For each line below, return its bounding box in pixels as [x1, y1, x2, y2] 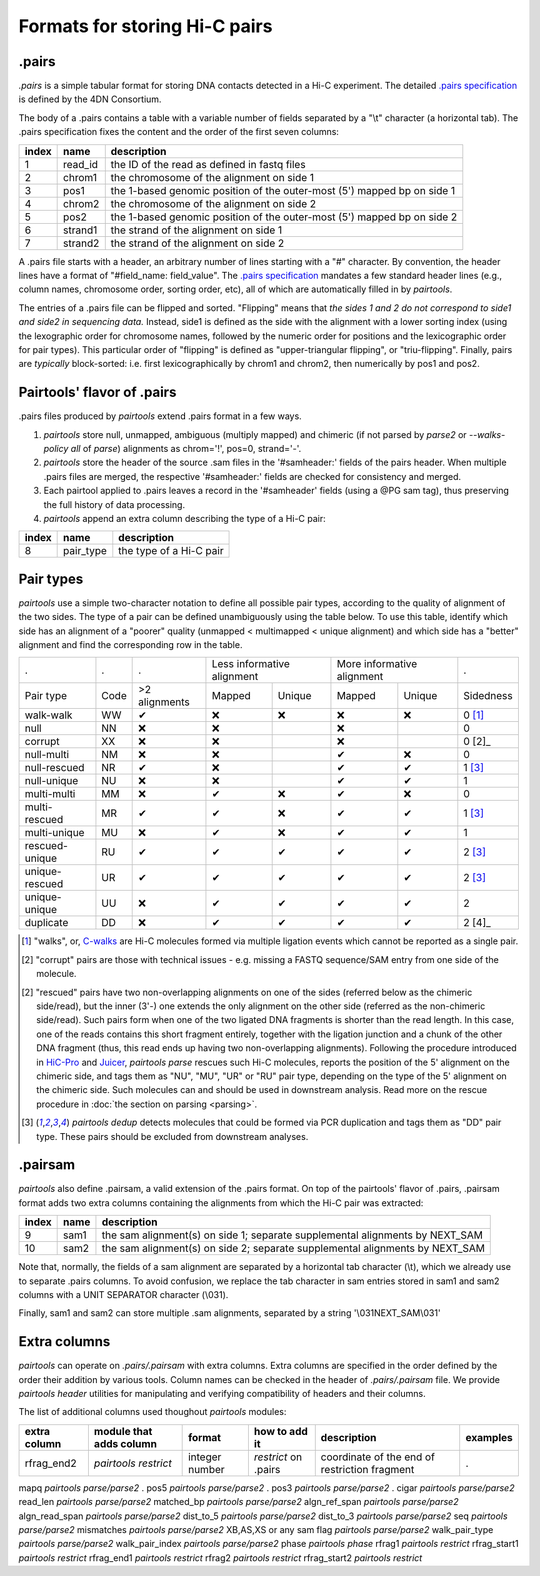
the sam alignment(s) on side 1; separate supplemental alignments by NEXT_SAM [101, 1228, 484, 1242]
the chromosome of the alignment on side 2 [110, 196, 317, 210]
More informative [336, 657, 418, 671]
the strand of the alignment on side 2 [110, 236, 285, 250]
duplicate [24, 916, 69, 930]
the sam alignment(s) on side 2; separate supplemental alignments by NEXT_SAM [101, 1241, 485, 1255]
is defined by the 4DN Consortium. [18, 93, 162, 105]
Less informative [211, 657, 290, 671]
